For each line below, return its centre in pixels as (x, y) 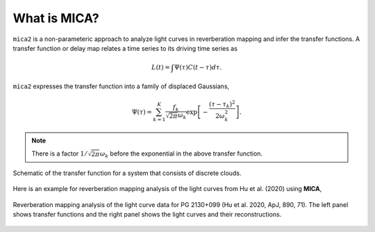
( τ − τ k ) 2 (222, 104)
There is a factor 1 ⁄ (59, 154)
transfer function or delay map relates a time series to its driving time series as (125, 48)
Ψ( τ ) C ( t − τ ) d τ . (198, 67)
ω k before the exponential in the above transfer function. (181, 154)
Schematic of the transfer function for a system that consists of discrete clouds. (127, 173)
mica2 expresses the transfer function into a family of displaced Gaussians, (121, 86)
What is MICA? (56, 18)
